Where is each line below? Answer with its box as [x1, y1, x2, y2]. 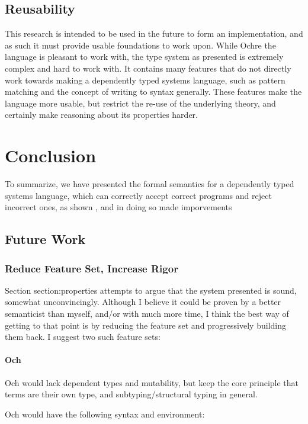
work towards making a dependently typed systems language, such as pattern [5, 73, 285, 86]
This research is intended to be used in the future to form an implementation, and [5, 27, 303, 40]
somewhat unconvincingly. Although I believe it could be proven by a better [5, 295, 281, 308]
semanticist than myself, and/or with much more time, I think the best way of [5, 307, 289, 320]
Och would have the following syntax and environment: [5, 407, 205, 420]
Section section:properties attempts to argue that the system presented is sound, [5, 284, 297, 296]
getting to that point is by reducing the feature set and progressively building [5, 319, 286, 331]
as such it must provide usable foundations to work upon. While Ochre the [5, 38, 276, 51]
